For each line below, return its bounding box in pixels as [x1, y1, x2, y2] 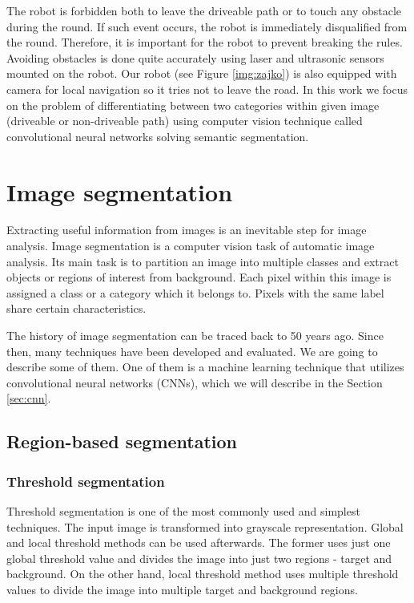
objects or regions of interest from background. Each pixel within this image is [6, 269, 392, 285]
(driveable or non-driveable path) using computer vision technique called [6, 112, 363, 129]
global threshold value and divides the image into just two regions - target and [6, 549, 392, 566]
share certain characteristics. [6, 300, 147, 317]
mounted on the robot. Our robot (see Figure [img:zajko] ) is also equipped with [6, 65, 397, 82]
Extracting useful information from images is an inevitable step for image [6, 221, 367, 238]
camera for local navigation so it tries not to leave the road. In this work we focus [6, 80, 408, 97]
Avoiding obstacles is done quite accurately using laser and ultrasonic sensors [6, 49, 384, 66]
